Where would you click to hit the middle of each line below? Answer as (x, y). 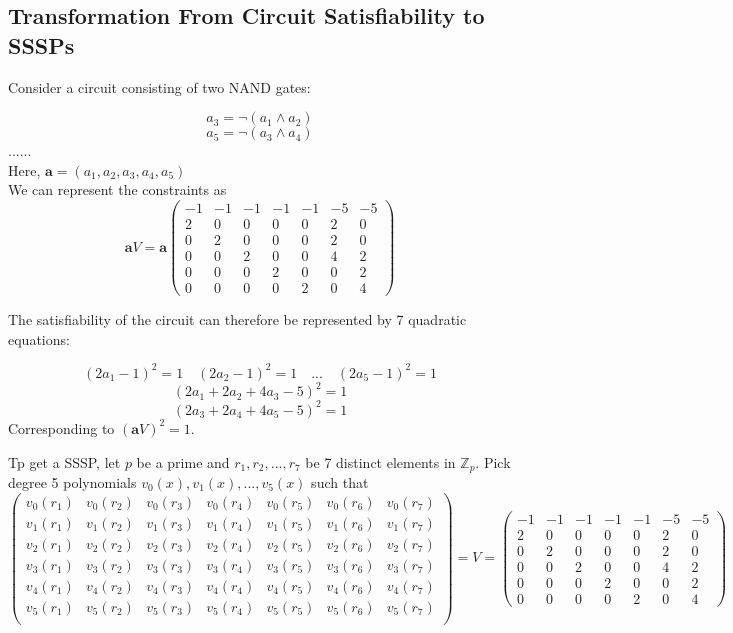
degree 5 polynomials (72, 481)
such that (340, 481)
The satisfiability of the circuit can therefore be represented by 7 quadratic (237, 319)
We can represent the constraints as (117, 189)
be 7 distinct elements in (380, 461)
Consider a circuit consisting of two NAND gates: (159, 86)
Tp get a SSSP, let (64, 461)
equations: (39, 338)
